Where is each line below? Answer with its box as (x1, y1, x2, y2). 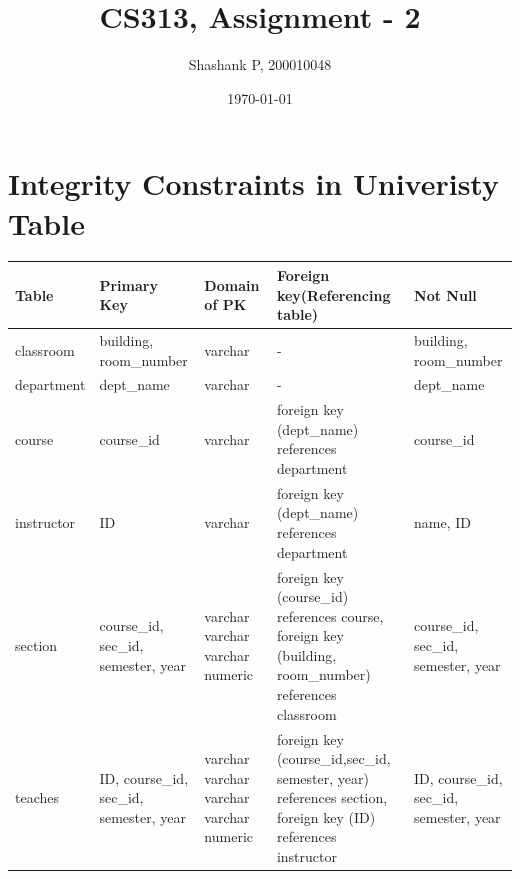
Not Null (414, 284, 477, 305)
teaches (15, 787, 60, 808)
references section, (276, 787, 388, 808)
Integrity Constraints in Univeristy (8, 163, 499, 204)
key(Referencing (276, 284, 391, 305)
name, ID (414, 512, 472, 533)
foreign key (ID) (276, 806, 376, 827)
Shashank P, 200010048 (188, 54, 332, 75)
